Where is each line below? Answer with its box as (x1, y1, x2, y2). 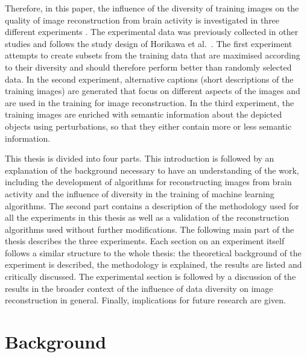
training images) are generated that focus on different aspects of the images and (5, 84, 300, 97)
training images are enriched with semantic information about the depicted (5, 108, 282, 121)
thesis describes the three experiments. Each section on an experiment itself (5, 235, 285, 247)
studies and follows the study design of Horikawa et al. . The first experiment (5, 37, 293, 49)
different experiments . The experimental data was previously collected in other (5, 25, 299, 38)
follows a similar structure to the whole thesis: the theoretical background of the (5, 246, 302, 259)
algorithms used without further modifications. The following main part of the (5, 223, 294, 235)
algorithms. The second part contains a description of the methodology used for (5, 199, 299, 212)
